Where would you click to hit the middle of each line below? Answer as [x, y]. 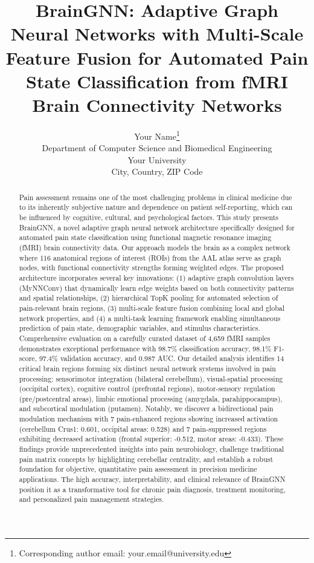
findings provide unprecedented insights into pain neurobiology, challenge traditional [152, 449]
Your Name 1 [157, 135]
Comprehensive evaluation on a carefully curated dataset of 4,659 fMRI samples [145, 338]
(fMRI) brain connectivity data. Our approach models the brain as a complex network [155, 247]
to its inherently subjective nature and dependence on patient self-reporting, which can [156, 207]
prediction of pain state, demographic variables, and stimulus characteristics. [139, 328]
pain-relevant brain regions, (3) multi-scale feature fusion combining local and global [152, 308]
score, [28, 358]
